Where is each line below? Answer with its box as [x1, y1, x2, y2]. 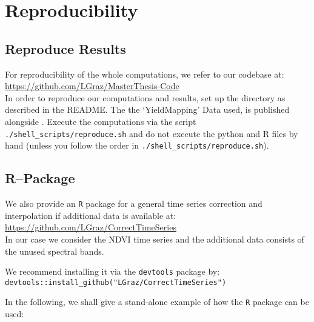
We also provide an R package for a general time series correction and [5, 197, 262, 210]
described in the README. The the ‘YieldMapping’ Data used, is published [5, 103, 290, 116]
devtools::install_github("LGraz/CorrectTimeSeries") [5, 278, 227, 287]
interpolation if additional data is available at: [5, 209, 176, 221]
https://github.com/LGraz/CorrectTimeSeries [5, 221, 176, 233]
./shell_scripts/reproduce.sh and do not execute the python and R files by [5, 127, 298, 139]
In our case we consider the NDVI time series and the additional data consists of [5, 232, 304, 245]
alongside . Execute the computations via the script [5, 115, 196, 127]
